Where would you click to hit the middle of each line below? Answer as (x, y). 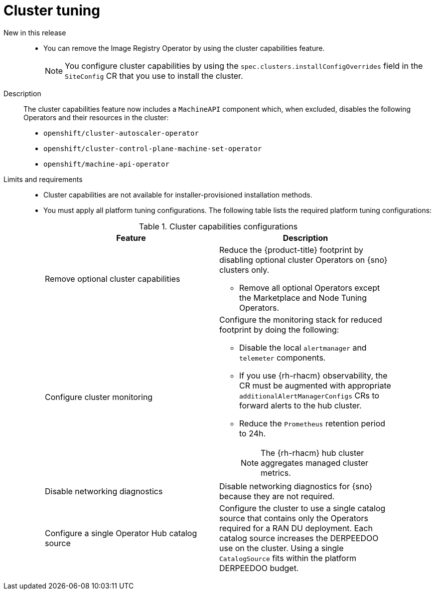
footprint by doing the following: (279, 329)
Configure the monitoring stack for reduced (301, 319)
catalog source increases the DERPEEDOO (299, 538)
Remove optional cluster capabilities (113, 279)
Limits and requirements (43, 179)
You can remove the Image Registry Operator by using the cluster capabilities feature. (184, 48)
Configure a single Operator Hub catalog (121, 533)
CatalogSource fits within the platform (288, 558)
